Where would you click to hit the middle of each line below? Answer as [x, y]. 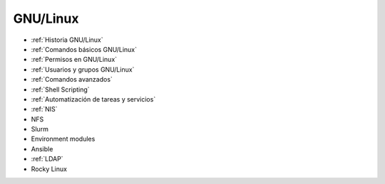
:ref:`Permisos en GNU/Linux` [74, 60]
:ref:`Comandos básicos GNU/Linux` [84, 49]
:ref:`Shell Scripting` [60, 90]
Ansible [42, 148]
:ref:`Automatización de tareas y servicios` [93, 99]
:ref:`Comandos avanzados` [72, 80]
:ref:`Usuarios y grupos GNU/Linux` [83, 69]
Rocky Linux [49, 169]
